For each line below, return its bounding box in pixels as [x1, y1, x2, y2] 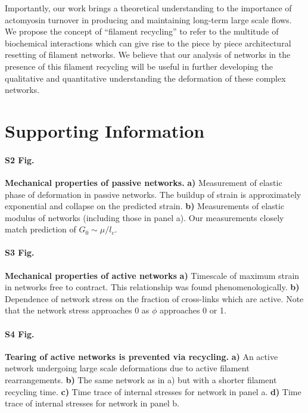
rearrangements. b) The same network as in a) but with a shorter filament [5, 374, 277, 386]
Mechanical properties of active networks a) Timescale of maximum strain [5, 269, 300, 281]
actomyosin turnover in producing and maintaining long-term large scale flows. [5, 13, 292, 26]
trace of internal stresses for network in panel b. [5, 397, 179, 409]
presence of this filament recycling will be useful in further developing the [5, 60, 273, 72]
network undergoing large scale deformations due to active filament [5, 362, 250, 374]
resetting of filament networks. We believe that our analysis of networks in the [5, 48, 291, 61]
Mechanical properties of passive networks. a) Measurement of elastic [5, 176, 282, 188]
